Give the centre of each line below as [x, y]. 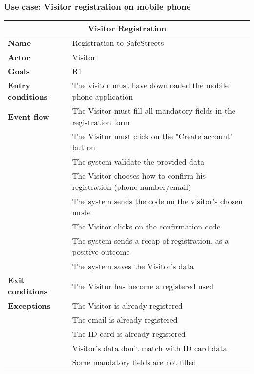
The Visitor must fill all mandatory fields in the [154, 111]
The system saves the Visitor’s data [133, 266]
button [84, 147]
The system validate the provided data [138, 162]
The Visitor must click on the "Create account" [152, 136]
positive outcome [101, 252]
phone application [103, 97]
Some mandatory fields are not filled [134, 362]
